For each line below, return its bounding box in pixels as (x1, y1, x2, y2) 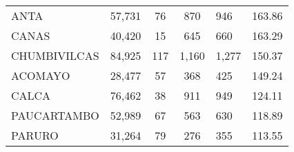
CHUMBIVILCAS (11, 47, 99, 63)
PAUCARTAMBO (11, 107, 99, 123)
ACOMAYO (11, 67, 70, 83)
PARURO (11, 127, 59, 143)
